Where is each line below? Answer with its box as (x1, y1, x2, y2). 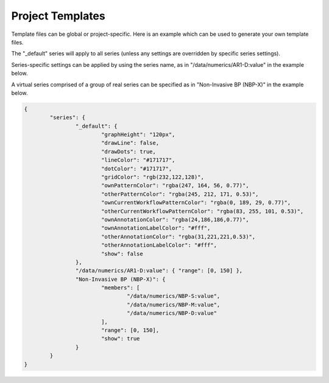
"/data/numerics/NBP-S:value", (127, 292, 221, 300)
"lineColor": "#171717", (101, 157, 175, 164)
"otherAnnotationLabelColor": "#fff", (101, 242, 218, 249)
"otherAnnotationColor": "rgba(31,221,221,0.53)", (101, 233, 256, 240)
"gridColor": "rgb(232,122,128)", (101, 174, 204, 181)
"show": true (101, 335, 140, 342)
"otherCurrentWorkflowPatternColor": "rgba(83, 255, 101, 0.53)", (101, 207, 304, 215)
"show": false (101, 250, 143, 257)
